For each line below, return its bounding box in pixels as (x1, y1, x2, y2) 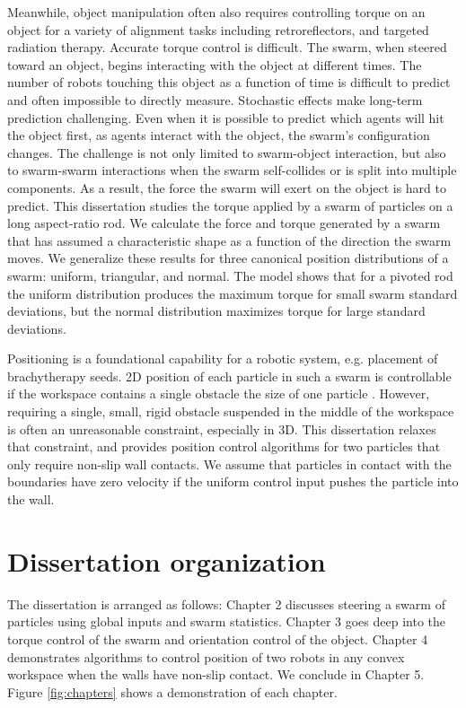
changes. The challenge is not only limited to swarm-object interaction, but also (7, 143, 446, 162)
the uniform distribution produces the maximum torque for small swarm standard (7, 284, 458, 302)
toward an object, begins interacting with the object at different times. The (7, 55, 422, 74)
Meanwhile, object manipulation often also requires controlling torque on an (7, 3, 426, 21)
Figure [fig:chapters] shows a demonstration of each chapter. (7, 682, 338, 701)
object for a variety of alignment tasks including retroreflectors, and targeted (7, 20, 429, 39)
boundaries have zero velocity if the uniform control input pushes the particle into (7, 472, 459, 491)
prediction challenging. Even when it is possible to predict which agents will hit (7, 108, 444, 127)
